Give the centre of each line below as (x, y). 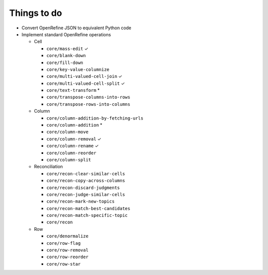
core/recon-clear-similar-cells (86, 173)
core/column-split (69, 160)
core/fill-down (65, 63)
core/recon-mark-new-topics (81, 202)
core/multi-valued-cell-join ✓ (84, 76)
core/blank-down (66, 56)
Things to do (35, 13)
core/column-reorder (71, 153)
